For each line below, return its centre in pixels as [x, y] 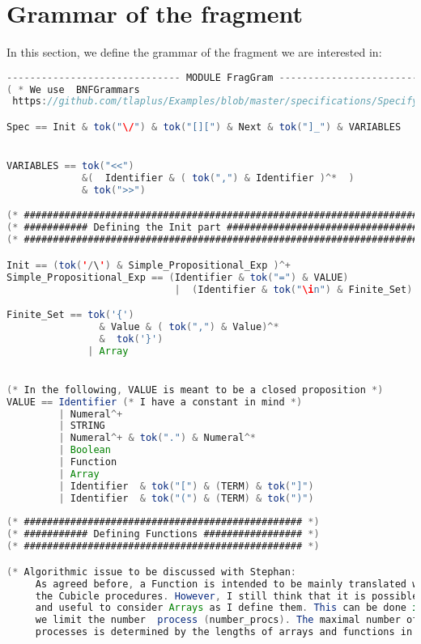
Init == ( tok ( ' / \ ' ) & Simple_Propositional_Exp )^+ [149, 265]
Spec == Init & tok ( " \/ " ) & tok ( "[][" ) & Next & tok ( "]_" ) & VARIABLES [204, 127]
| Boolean [85, 450]
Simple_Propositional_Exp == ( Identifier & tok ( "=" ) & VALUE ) [178, 277]
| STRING [82, 426]
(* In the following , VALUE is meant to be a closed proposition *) [195, 390]
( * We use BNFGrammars [73, 89]
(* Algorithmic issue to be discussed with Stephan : [151, 572]
